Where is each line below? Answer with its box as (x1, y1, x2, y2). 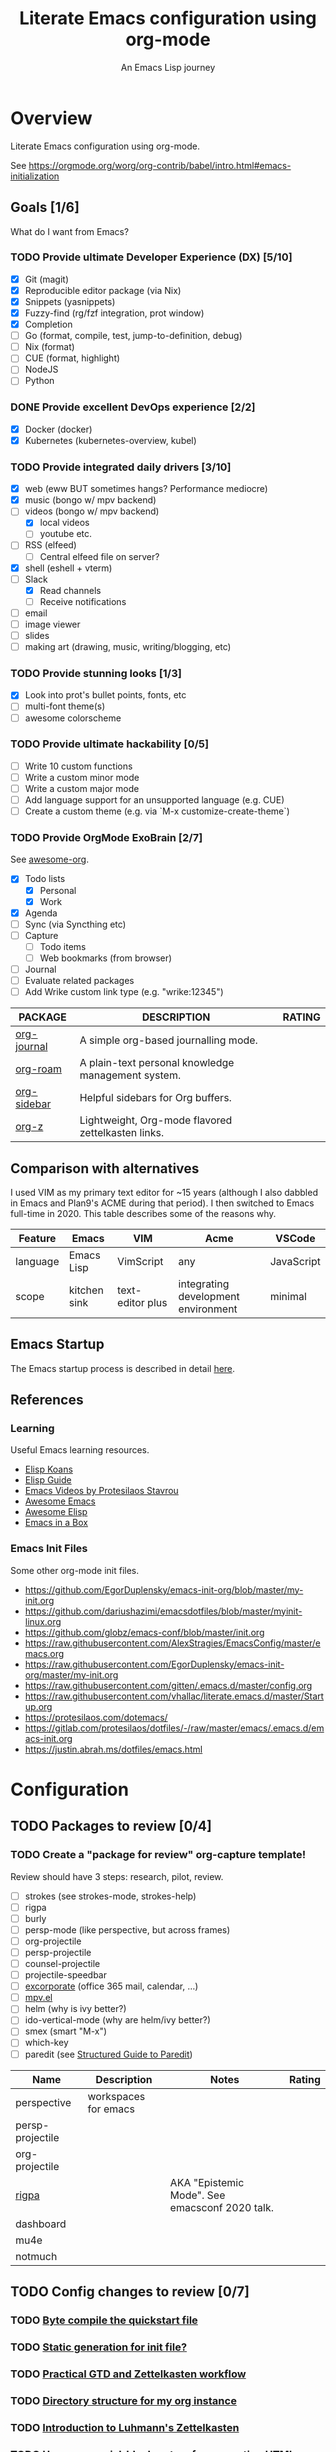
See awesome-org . (10, 853, 90, 866)
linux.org (24, 1615, 62, 1627)
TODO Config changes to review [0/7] (10, 2283, 250, 2300)
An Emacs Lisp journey (120, 61, 216, 73)
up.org (24, 1700, 53, 1712)
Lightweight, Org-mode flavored (79, 1113, 233, 1127)
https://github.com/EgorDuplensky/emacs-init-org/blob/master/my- (24, 1583, 304, 1596)
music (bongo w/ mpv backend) (24, 494, 157, 506)
